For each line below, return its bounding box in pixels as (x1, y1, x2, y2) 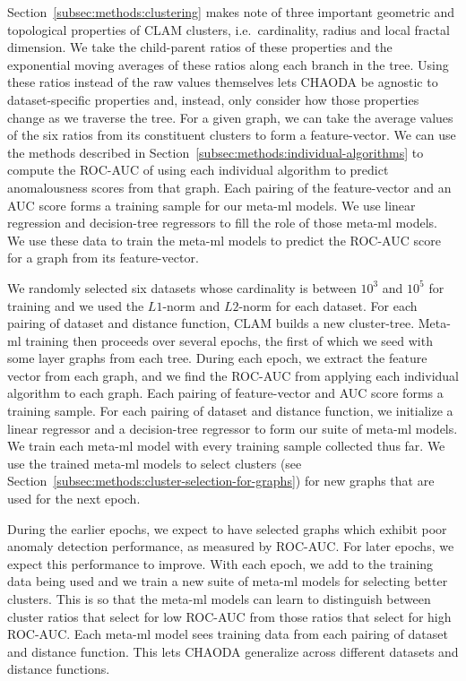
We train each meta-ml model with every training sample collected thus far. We (7, 436, 445, 455)
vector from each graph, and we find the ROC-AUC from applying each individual (7, 366, 459, 384)
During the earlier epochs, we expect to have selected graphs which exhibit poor (7, 519, 447, 538)
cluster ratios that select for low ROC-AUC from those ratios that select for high (7, 607, 452, 625)
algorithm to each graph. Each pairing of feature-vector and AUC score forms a (7, 384, 444, 402)
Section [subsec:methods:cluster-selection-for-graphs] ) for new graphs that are (7, 471, 435, 490)
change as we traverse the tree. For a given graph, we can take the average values (7, 108, 453, 126)
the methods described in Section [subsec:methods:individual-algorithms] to (7, 142, 424, 161)
